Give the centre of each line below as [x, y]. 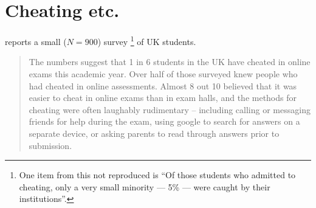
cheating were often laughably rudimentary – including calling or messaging [170, 109]
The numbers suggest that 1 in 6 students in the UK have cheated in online [170, 62]
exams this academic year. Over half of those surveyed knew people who [163, 73]
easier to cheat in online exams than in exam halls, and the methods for [163, 98]
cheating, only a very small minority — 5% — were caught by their [145, 186]
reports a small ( [36, 41]
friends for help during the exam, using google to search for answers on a [164, 121]
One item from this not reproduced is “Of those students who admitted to [157, 175]
